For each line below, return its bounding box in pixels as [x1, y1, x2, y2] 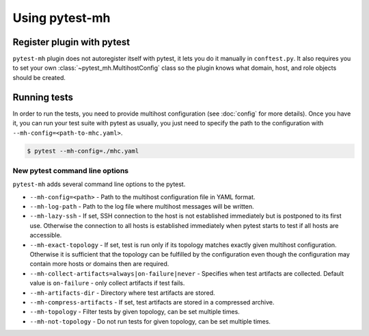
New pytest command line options [12, 166, 129, 175]
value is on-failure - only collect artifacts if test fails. [29, 279, 185, 287]
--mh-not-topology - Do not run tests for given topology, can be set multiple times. [29, 317, 271, 325]
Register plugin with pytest [12, 36, 130, 48]
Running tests [12, 91, 74, 103]
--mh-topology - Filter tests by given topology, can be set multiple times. [29, 308, 241, 316]
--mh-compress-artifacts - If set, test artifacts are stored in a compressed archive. [29, 298, 275, 306]
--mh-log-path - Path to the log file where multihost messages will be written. [29, 203, 254, 211]
